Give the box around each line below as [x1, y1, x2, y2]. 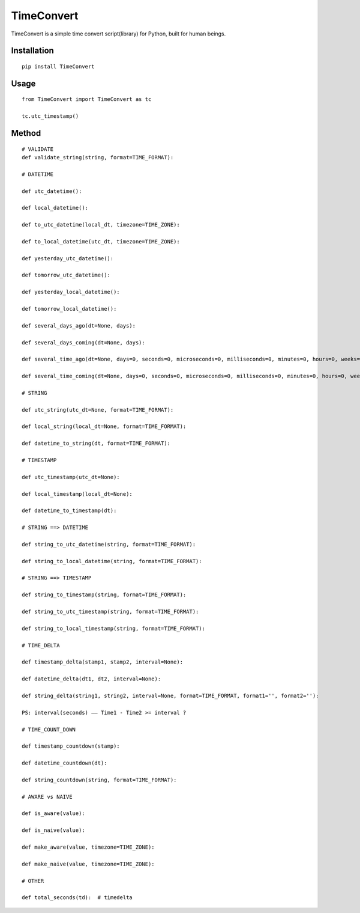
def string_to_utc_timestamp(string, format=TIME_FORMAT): [22, 608, 199, 615]
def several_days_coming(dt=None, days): [22, 339, 145, 346]
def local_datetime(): [22, 204, 89, 212]
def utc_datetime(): [22, 188, 82, 195]
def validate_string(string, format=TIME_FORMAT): [22, 154, 174, 160]
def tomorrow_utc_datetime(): [22, 272, 111, 279]
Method [11, 128, 41, 138]
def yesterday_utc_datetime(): [22, 255, 114, 261]
